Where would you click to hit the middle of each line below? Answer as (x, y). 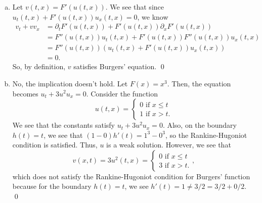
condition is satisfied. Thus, (55, 145)
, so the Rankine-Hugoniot (206, 135)
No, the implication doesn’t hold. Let (70, 83)
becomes (25, 93)
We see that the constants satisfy (63, 125)
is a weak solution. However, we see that (169, 145)
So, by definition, (39, 66)
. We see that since (135, 7)
